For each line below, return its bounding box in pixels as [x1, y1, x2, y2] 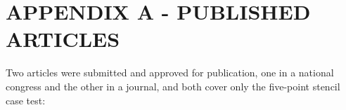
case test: [6, 92, 46, 107]
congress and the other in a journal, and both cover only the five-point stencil [6, 78, 340, 93]
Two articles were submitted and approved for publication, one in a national [6, 65, 334, 80]
